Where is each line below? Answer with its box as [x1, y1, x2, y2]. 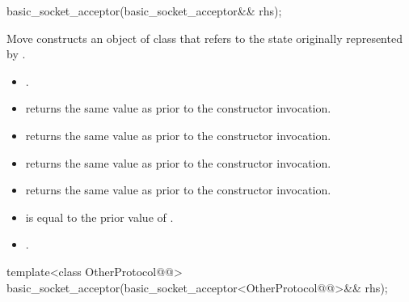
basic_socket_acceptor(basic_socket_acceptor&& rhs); [6, 2, 282, 19]
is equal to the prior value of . [25, 208, 174, 225]
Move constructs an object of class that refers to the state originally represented [6, 29, 403, 46]
